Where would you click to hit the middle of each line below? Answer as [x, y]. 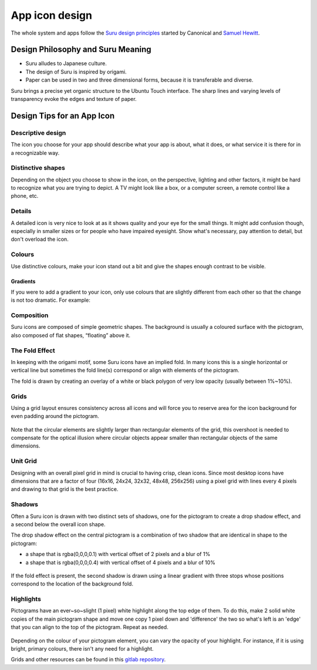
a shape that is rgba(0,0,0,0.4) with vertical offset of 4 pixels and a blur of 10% [120, 562]
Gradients [23, 281]
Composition [30, 315]
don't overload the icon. [40, 239]
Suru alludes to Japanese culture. [66, 63]
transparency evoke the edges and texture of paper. [74, 99]
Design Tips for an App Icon [63, 115]
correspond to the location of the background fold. [72, 584]
